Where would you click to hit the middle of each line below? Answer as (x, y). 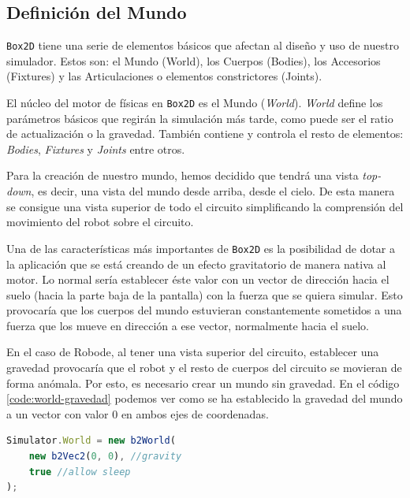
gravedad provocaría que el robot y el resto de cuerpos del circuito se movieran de (204, 368)
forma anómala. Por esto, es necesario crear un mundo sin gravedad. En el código (203, 383)
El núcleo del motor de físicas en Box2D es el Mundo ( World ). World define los (195, 103)
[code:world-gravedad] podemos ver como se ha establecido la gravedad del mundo (205, 398)
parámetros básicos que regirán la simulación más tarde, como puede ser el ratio (200, 118)
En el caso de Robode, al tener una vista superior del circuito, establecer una (193, 352)
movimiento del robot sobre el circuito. (100, 222)
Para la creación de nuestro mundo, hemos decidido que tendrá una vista (183, 175)
